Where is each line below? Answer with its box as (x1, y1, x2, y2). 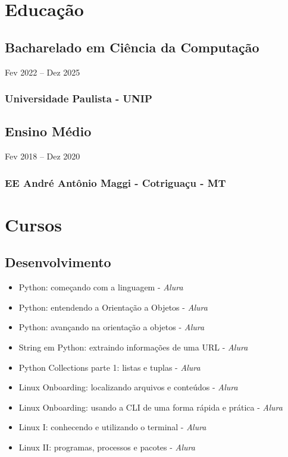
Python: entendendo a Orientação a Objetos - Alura (18, 301, 208, 313)
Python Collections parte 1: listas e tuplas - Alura (18, 361, 201, 373)
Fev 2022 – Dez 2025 (5, 65, 80, 78)
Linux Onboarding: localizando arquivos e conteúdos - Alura (18, 381, 238, 393)
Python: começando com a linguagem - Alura (18, 281, 183, 293)
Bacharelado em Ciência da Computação (5, 37, 259, 56)
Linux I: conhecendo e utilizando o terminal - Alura (18, 421, 206, 433)
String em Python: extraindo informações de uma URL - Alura (18, 341, 248, 353)
